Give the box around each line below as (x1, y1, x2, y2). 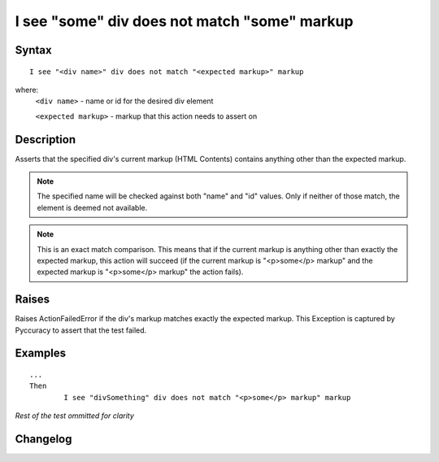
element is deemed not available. (37, 203, 148, 212)
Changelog (15, 432, 72, 447)
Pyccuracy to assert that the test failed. (15, 325, 147, 335)
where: (15, 85, 39, 94)
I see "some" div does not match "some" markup (15, 12, 354, 30)
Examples (15, 346, 67, 360)
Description (15, 133, 76, 146)
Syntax (15, 43, 52, 57)
